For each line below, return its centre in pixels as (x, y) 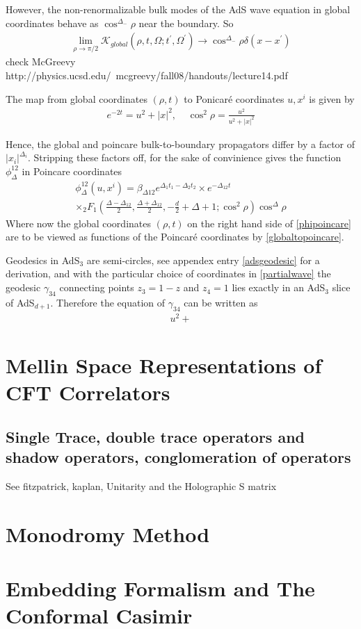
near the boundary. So (186, 23)
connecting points (97, 287)
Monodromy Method (108, 533)
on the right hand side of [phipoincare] (269, 223)
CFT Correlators (88, 392)
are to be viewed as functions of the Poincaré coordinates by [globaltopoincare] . (175, 237)
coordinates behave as (52, 23)
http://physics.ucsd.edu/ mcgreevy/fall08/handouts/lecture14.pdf (147, 75)
